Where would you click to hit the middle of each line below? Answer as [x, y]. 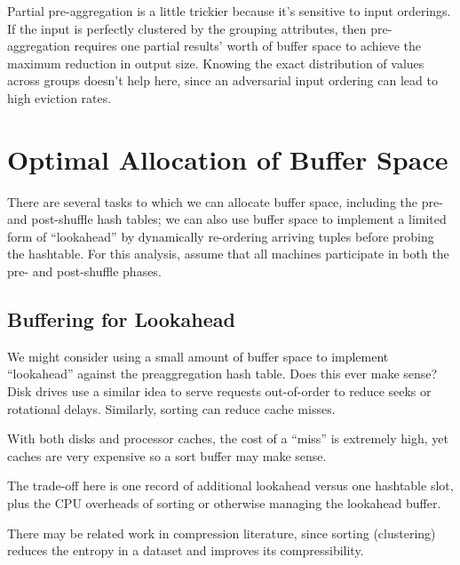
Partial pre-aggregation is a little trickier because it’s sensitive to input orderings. [229, 11]
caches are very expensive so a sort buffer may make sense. [167, 455]
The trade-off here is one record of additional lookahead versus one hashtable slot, [230, 485]
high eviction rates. [59, 97]
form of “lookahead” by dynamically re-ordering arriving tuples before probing [221, 236]
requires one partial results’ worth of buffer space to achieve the [248, 46]
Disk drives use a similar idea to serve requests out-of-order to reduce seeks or [219, 391]
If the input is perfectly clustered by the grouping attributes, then [187, 28]
